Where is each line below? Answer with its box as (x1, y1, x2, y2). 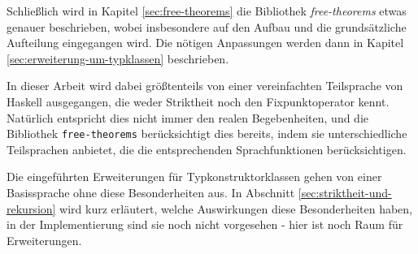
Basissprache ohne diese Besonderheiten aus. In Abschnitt (7, 184, 295, 200)
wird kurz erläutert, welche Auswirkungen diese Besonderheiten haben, (59, 200, 413, 217)
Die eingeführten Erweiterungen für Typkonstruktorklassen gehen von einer (7, 168, 382, 185)
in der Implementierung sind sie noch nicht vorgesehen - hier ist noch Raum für (7, 216, 403, 233)
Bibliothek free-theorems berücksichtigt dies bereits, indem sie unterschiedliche (7, 125, 407, 142)
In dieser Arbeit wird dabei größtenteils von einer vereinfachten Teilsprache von (7, 77, 403, 94)
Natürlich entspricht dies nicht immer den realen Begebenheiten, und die (7, 109, 369, 126)
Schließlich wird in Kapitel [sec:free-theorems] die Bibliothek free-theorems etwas (7, 2, 407, 19)
